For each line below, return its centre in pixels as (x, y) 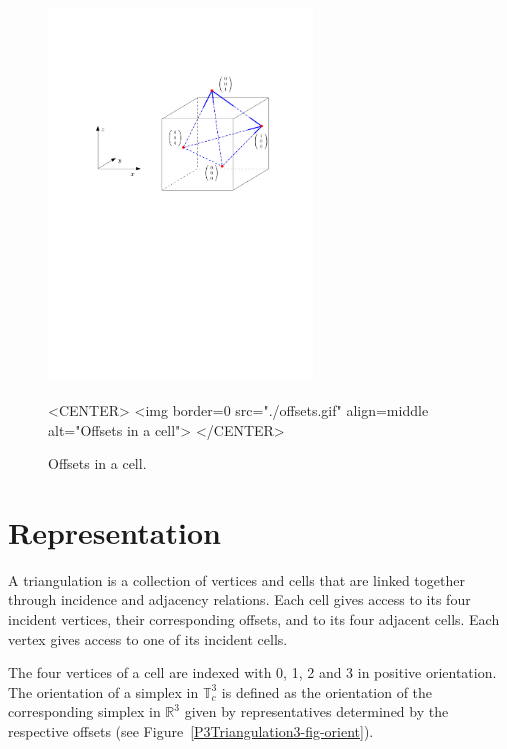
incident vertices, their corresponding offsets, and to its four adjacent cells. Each (254, 619)
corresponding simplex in (84, 711)
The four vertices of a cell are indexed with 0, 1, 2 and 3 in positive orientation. (252, 672)
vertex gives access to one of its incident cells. (148, 638)
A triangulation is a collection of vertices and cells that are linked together (236, 579)
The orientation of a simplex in (103, 691)
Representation (114, 531)
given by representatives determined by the (316, 711)
